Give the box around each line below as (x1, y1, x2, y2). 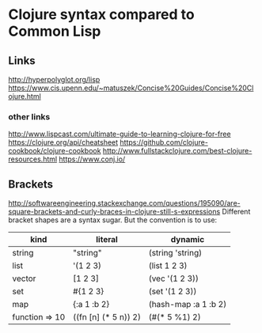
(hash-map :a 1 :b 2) (148, 299, 227, 310)
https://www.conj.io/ (59, 154, 126, 164)
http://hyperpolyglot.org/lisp (8, 75, 101, 84)
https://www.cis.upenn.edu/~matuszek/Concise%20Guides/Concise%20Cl (8, 83, 254, 93)
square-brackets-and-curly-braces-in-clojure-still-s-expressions (8, 207, 221, 217)
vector (12, 273, 36, 284)
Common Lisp (8, 22, 101, 40)
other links (8, 111, 51, 122)
